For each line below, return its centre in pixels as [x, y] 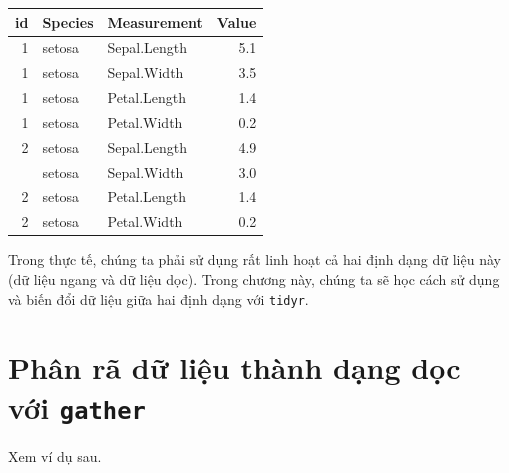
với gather [77, 406]
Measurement [155, 21]
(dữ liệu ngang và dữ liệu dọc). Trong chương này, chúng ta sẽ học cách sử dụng [254, 278]
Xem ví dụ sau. [55, 455]
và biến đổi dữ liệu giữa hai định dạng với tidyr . [158, 298]
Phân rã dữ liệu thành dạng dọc [234, 367]
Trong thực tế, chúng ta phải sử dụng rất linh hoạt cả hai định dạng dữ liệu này [254, 259]
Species [68, 21]
